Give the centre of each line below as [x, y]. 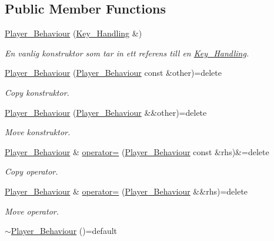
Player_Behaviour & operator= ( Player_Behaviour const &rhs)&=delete [137, 151]
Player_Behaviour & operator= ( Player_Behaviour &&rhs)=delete [126, 191]
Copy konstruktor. [37, 92]
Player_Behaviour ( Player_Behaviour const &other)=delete [113, 73]
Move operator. [32, 211]
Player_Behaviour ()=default [64, 231]
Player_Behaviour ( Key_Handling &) [73, 33]
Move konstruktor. [38, 132]
